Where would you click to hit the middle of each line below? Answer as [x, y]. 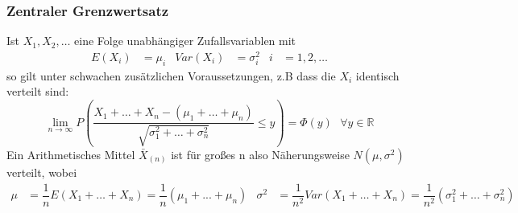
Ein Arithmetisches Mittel [71, 154]
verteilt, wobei [42, 172]
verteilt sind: [38, 91]
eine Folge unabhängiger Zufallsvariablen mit [185, 41]
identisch [377, 75]
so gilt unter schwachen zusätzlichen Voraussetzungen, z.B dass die [171, 75]
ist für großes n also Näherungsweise [260, 154]
